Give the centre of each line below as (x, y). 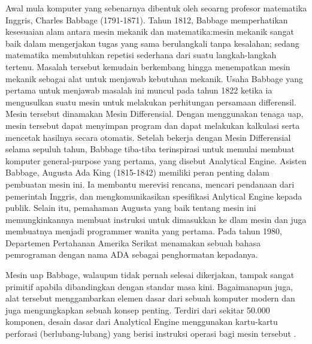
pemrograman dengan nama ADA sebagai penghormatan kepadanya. (132, 254)
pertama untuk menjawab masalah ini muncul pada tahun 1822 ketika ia (139, 90)
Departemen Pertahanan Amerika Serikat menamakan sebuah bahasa (133, 242)
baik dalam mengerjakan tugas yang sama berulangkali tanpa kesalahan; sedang (152, 43)
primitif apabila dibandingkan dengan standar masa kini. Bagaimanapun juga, (149, 286)
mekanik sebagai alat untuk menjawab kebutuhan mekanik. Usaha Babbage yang (154, 78)
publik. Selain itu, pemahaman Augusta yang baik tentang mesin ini (131, 208)
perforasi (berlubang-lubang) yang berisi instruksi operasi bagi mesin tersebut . (151, 334)
